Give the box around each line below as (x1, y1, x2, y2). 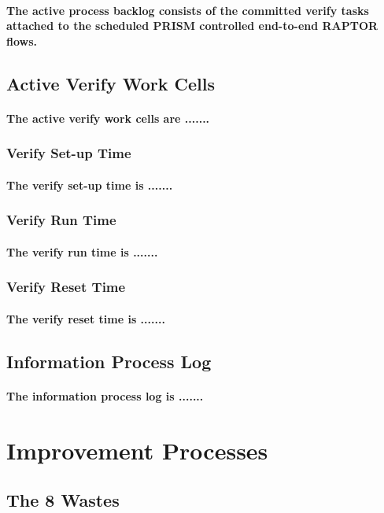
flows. (6, 32, 38, 49)
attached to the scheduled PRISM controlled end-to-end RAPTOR (6, 17, 378, 34)
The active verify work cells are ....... (6, 109, 210, 126)
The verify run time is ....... (6, 243, 158, 260)
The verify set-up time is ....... (6, 176, 173, 193)
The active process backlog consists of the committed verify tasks (6, 2, 369, 18)
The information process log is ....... (6, 387, 204, 404)
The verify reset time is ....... (6, 310, 165, 327)
